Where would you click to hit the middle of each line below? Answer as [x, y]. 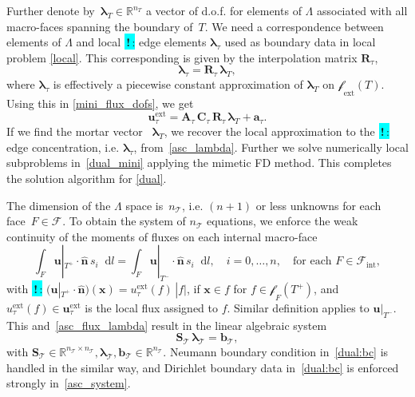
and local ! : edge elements [141, 42]
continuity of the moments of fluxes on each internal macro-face [162, 236]
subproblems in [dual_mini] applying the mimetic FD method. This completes [199, 163]
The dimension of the [59, 205]
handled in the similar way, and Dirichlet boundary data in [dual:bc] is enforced [203, 367]
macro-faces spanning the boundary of [100, 26]
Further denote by [51, 10]
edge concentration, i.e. [63, 147]
